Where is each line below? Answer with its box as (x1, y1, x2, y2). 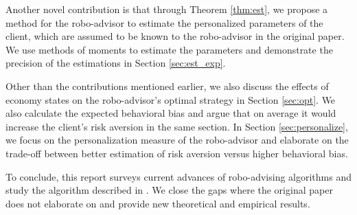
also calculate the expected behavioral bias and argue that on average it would (5, 106, 336, 120)
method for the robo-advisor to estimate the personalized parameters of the (5, 15, 323, 30)
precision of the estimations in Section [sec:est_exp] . (5, 56, 226, 70)
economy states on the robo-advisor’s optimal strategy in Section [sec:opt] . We (5, 92, 336, 106)
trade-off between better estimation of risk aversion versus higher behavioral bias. (5, 146, 348, 160)
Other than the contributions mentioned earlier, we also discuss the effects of (5, 78, 329, 93)
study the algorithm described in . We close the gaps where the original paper (5, 183, 333, 197)
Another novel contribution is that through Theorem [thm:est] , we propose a (5, 2, 328, 16)
